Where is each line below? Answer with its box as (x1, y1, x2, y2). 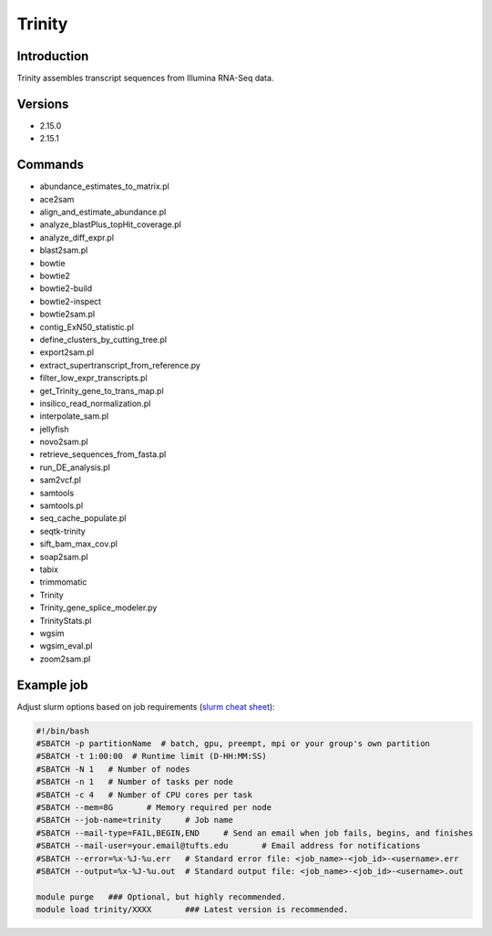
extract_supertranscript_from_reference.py (39, 359, 200, 370)
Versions (16, 96, 69, 111)
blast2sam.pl (39, 244, 88, 255)
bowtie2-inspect (39, 296, 102, 307)
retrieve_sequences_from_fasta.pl (39, 449, 167, 460)
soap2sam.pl (39, 551, 88, 562)
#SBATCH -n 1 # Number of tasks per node (36, 776, 234, 787)
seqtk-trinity (39, 525, 86, 536)
